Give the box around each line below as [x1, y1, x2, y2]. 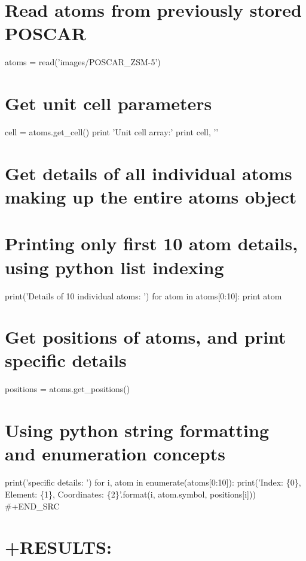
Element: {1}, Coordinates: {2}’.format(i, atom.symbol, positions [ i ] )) [5, 487, 256, 500]
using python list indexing [5, 254, 224, 279]
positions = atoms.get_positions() [5, 383, 130, 395]
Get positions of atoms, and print [5, 325, 286, 349]
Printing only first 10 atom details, [5, 231, 298, 256]
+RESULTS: [5, 535, 112, 559]
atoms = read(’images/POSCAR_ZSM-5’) [5, 56, 161, 68]
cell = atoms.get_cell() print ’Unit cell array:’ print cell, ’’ [5, 126, 219, 138]
